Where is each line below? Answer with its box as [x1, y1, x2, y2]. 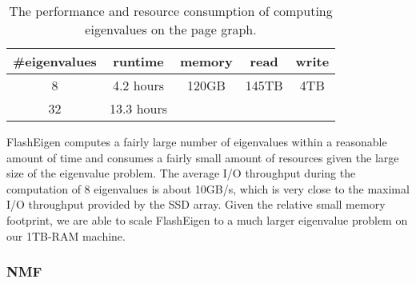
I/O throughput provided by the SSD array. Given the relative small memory [6, 196, 386, 213]
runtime [113, 52, 164, 70]
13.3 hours [109, 99, 168, 118]
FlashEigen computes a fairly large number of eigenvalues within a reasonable [6, 134, 387, 149]
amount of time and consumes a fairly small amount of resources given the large [6, 149, 399, 165]
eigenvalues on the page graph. [85, 20, 257, 38]
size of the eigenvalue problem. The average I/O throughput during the [6, 165, 356, 181]
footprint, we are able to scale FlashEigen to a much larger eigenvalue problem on [6, 211, 408, 228]
